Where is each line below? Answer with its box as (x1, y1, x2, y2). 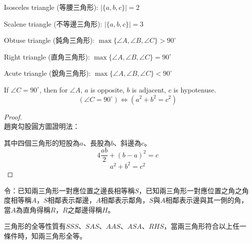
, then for (39, 84, 68, 94)
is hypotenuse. (173, 84, 216, 94)
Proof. (4, 111, 22, 122)
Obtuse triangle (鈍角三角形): (4, 35, 95, 45)
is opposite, (90, 84, 125, 94)
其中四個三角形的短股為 (4, 137, 80, 148)
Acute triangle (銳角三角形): (4, 68, 91, 78)
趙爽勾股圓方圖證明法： (4, 121, 80, 131)
